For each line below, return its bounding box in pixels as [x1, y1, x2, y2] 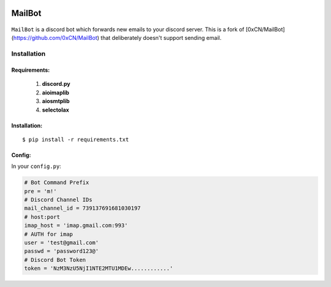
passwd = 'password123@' [24, 248, 99, 254]
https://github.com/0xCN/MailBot [13, 34, 97, 42]
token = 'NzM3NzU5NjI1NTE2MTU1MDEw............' [24, 265, 173, 272]
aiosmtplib [42, 98, 70, 105]
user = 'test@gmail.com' [24, 239, 99, 247]
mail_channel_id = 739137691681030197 [24, 205, 141, 212]
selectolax [42, 106, 70, 113]
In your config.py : [11, 163, 61, 170]
